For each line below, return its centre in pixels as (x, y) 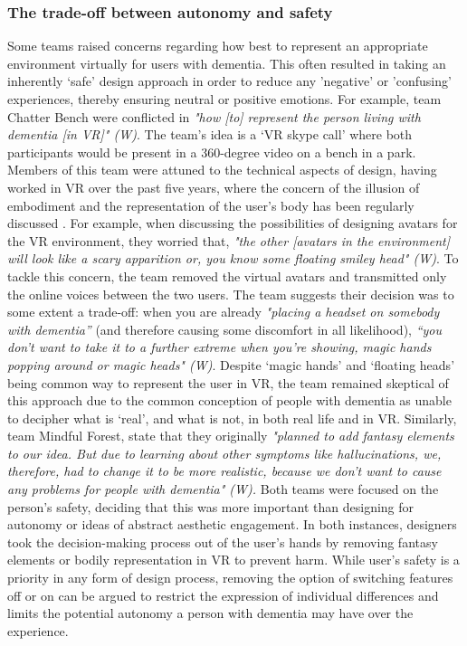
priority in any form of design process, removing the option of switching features (230, 578)
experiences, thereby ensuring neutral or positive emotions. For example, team (224, 99)
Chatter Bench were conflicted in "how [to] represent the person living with (214, 116)
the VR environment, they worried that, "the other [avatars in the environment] (229, 240)
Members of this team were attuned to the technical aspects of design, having (222, 170)
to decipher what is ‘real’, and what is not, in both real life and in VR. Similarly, (232, 418)
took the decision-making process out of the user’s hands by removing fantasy (223, 541)
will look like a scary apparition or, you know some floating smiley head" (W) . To (233, 258)
